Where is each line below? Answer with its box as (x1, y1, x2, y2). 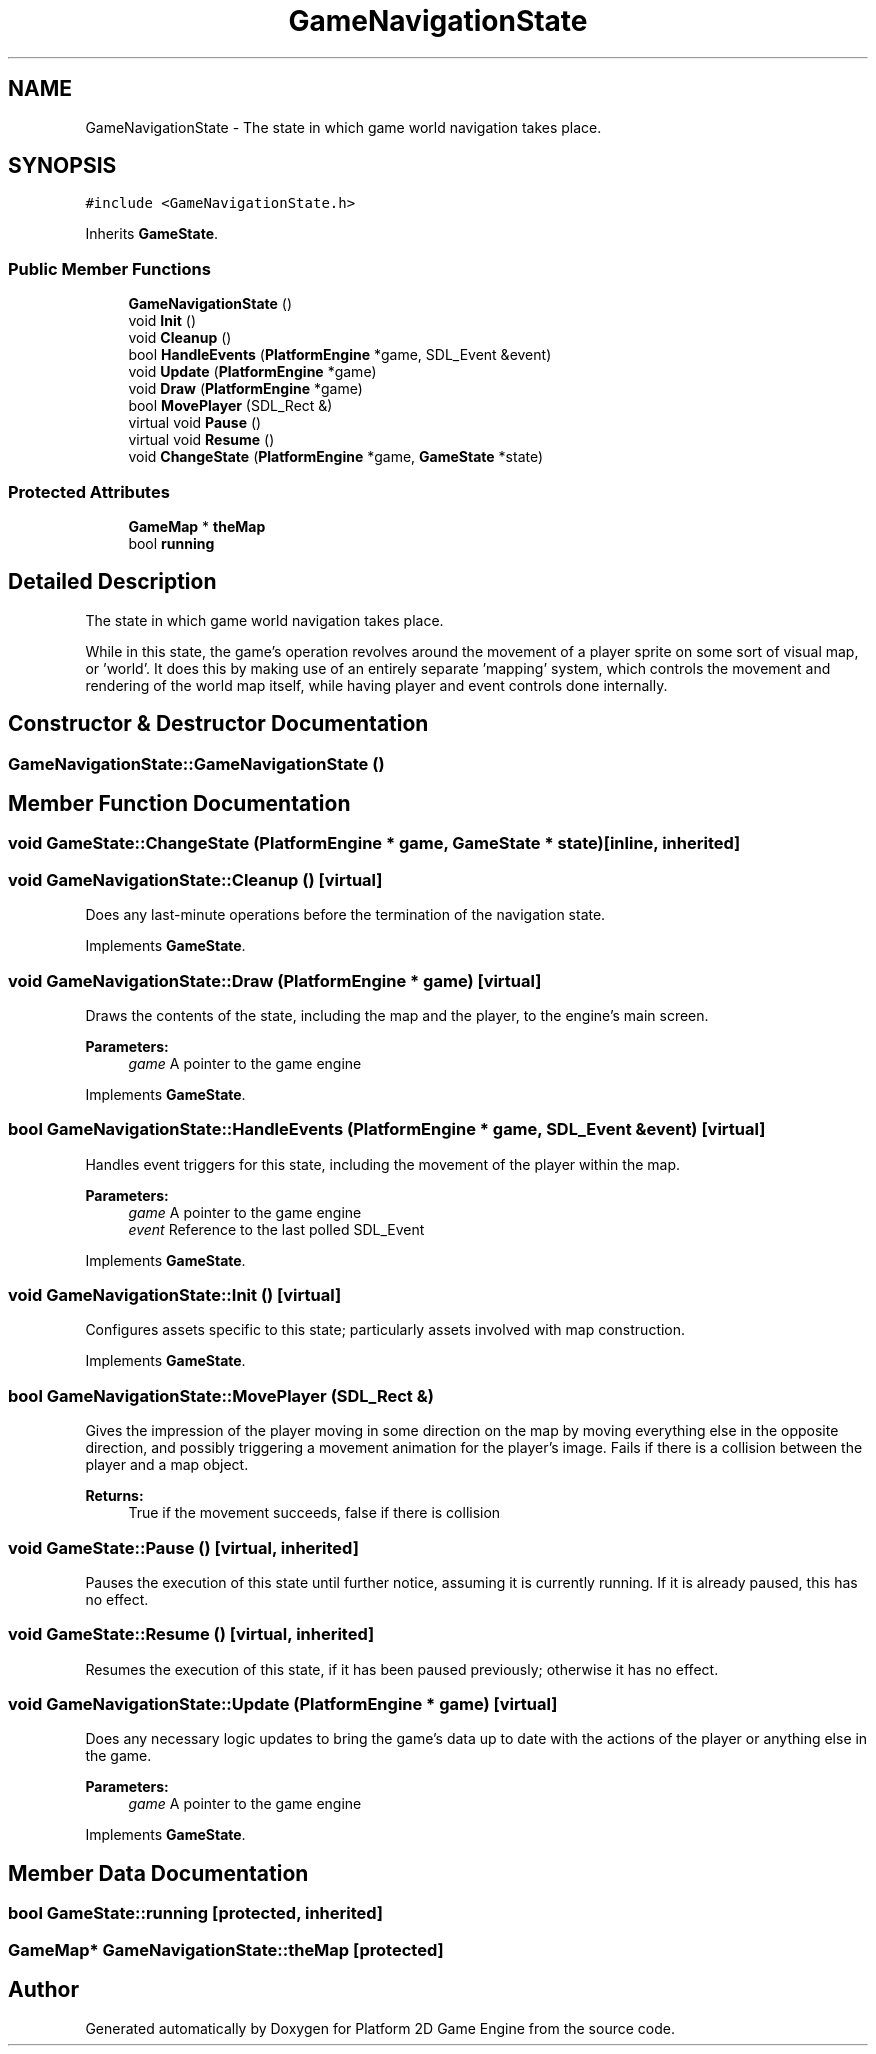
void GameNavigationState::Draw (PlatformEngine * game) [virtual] (8, 970, 542, 991)
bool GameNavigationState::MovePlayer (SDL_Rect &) (8, 1385, 434, 1406)
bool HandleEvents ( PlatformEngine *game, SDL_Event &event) (128, 346, 552, 364)
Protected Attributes (8, 481, 170, 502)
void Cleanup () (128, 329, 232, 347)
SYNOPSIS (8, 153, 117, 179)
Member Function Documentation (8, 791, 351, 817)
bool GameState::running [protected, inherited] (8, 1903, 384, 1924)
